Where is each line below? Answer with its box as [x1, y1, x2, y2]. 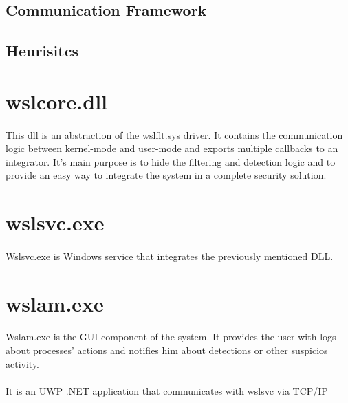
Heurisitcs [6, 40, 78, 61]
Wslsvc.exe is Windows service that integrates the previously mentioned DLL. [6, 248, 334, 263]
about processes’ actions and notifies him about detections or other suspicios [6, 343, 328, 358]
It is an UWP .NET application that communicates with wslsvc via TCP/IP [6, 383, 328, 397]
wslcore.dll [6, 87, 108, 115]
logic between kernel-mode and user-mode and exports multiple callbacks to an [6, 141, 338, 155]
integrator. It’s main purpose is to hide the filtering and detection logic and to [6, 154, 336, 168]
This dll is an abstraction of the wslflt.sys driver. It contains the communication [6, 127, 343, 142]
